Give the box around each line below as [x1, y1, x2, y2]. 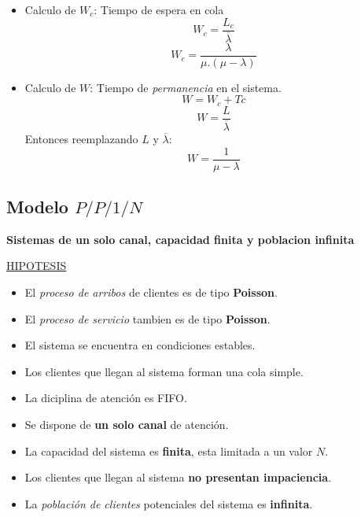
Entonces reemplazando [24, 130, 138, 146]
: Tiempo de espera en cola [94, 2, 224, 17]
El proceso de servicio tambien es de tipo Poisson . [24, 310, 271, 327]
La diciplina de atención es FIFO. [24, 390, 187, 406]
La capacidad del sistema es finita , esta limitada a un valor [24, 442, 313, 459]
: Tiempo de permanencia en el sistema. [90, 79, 282, 95]
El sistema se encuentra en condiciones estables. [24, 337, 256, 353]
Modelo [6, 194, 68, 218]
